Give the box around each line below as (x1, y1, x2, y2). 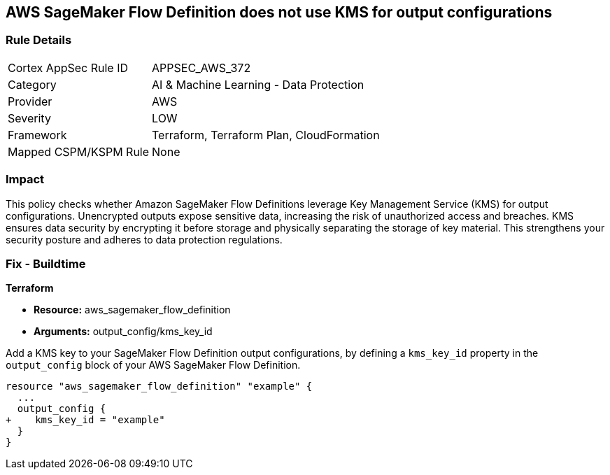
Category (8, 77, 57, 92)
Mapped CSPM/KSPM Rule (8, 144, 150, 159)
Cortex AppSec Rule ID (8, 60, 129, 75)
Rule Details (6, 33, 72, 48)
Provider (8, 94, 52, 108)
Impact (6, 172, 45, 187)
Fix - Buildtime (6, 256, 86, 271)
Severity (8, 111, 51, 125)
